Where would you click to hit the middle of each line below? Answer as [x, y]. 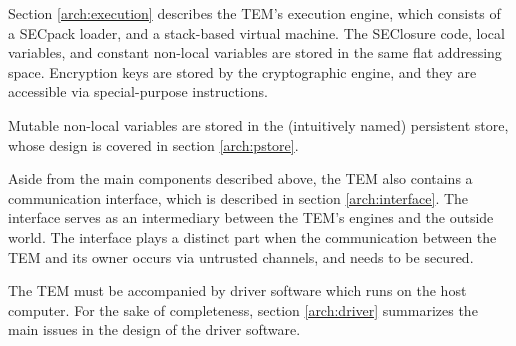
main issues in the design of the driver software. [154, 329]
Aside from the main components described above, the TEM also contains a [240, 178]
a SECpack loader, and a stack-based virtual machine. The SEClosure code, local [256, 32]
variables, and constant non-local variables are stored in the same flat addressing [255, 52]
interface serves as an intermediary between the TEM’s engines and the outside [251, 217]
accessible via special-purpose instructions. [138, 91]
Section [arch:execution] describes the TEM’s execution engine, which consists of [254, 13]
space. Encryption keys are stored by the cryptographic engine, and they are [242, 71]
